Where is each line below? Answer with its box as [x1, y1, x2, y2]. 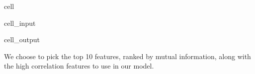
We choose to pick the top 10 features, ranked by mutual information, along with [4, 51, 251, 61]
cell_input [4, 17, 36, 28]
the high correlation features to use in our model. [4, 61, 154, 71]
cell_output [4, 34, 40, 45]
